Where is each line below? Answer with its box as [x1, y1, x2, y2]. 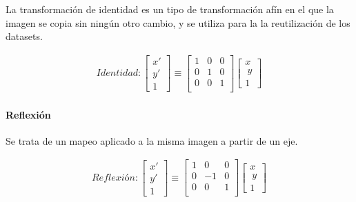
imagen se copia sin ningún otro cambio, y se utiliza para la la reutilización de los [6, 15, 350, 30]
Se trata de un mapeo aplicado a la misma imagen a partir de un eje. [6, 133, 298, 148]
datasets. [6, 29, 43, 43]
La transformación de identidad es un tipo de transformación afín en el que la [6, 2, 334, 16]
